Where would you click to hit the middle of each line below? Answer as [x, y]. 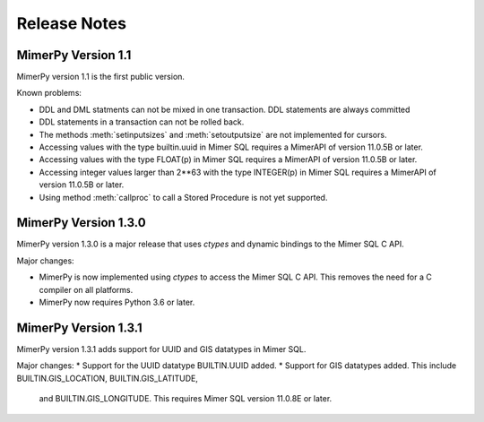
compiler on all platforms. [86, 289]
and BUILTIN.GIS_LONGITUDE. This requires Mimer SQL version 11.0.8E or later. [186, 399]
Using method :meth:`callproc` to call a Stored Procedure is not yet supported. [183, 197]
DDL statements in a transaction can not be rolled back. [142, 122]
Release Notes [72, 23]
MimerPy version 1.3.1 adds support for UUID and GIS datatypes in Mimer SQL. [161, 349]
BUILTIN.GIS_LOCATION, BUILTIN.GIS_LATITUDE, [108, 378]
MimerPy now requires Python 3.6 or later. [117, 302]
